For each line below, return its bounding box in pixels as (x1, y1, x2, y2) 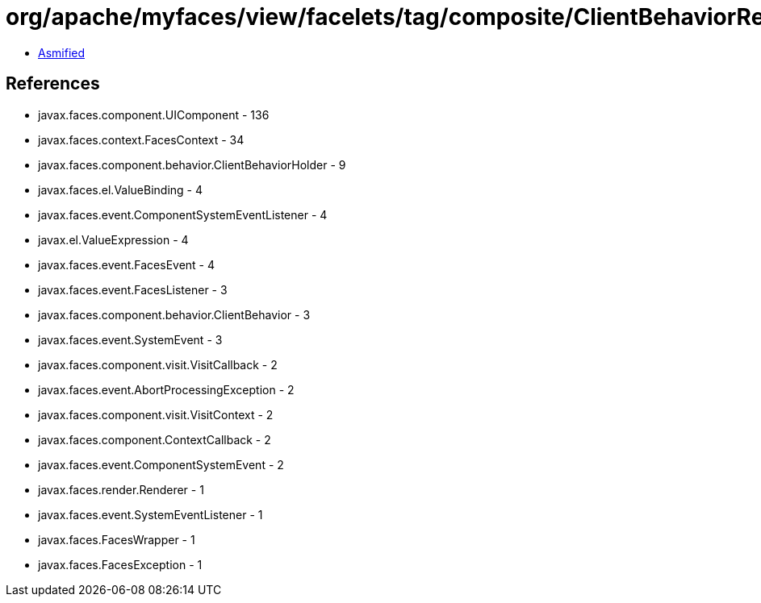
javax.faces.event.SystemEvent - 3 (38, 332, 223, 347)
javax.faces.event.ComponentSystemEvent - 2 (38, 457, 284, 472)
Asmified (38, 45, 86, 60)
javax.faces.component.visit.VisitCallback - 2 (38, 357, 278, 372)
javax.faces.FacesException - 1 (38, 557, 203, 572)
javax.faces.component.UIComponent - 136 (38, 107, 270, 122)
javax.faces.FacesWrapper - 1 (38, 532, 195, 547)
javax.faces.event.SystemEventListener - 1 (38, 507, 263, 522)
